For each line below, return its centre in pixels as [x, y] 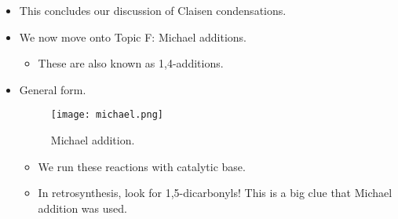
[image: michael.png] [107, 115]
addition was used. [82, 208]
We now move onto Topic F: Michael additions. [133, 36]
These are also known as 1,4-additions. [131, 63]
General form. [53, 89]
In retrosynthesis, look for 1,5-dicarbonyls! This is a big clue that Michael [215, 193]
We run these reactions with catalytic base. [142, 166]
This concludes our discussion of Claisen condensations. [153, 10]
